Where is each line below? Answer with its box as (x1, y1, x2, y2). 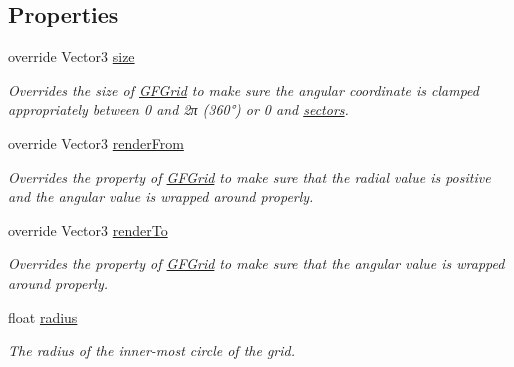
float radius (8, 306, 78, 327)
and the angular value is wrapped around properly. (8, 186, 314, 207)
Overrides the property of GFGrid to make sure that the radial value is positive (8, 166, 491, 187)
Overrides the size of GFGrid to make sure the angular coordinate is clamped (8, 79, 479, 100)
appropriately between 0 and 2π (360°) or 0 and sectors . (8, 99, 349, 120)
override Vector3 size (8, 46, 135, 67)
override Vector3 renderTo (8, 219, 168, 240)
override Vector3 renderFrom (8, 132, 184, 153)
